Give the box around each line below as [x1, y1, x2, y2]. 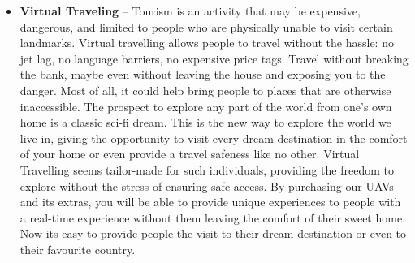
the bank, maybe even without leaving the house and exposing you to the [19, 66, 386, 83]
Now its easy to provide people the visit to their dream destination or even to [19, 225, 407, 242]
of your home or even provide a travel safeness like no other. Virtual [19, 145, 360, 162]
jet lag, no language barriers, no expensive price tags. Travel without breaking [19, 50, 409, 67]
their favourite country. [19, 240, 136, 257]
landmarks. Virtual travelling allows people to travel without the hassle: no [19, 34, 394, 51]
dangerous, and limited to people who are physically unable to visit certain [19, 18, 393, 35]
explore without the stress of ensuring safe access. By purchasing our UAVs [19, 177, 394, 194]
